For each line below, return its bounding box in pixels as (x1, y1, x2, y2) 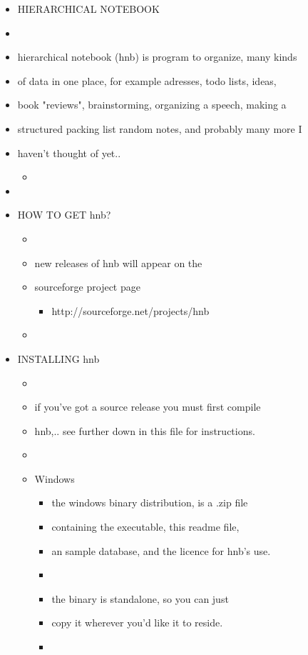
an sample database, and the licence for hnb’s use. (51, 543, 271, 558)
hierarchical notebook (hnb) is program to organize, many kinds (17, 49, 297, 64)
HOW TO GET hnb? (17, 207, 111, 222)
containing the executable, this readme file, (51, 519, 240, 534)
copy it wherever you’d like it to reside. (51, 615, 223, 630)
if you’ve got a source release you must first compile (34, 399, 261, 414)
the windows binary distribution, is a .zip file (51, 495, 248, 510)
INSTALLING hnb (17, 351, 100, 366)
